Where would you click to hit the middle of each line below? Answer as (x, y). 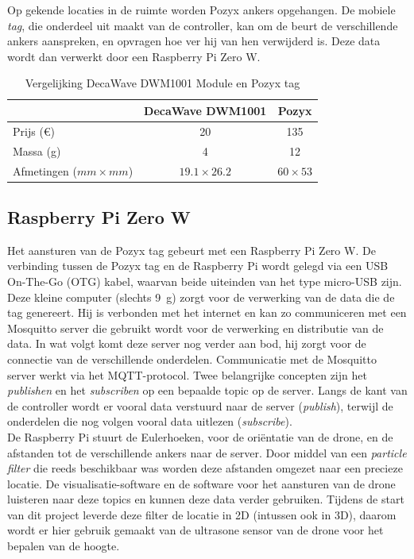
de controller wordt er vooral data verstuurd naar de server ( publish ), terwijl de (200, 405)
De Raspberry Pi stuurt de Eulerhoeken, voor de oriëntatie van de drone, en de (200, 436)
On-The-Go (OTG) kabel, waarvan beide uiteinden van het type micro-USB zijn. (205, 281)
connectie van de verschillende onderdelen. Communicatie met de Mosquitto (192, 359)
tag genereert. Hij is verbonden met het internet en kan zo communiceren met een (207, 312)
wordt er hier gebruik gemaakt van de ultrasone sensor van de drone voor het (195, 530)
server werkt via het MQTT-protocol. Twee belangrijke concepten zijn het (187, 374)
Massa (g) (37, 150)
